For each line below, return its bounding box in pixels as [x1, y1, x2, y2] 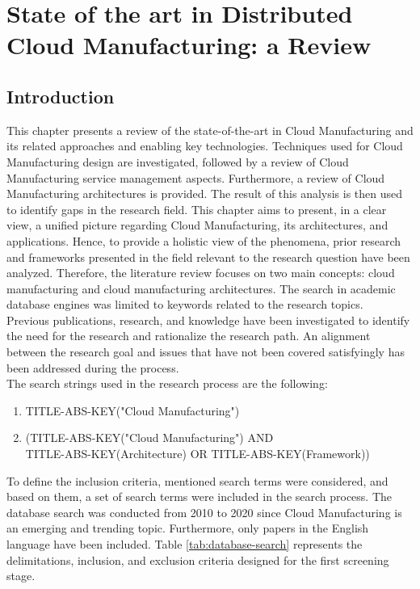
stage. [6, 567, 36, 584]
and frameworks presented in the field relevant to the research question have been [6, 248, 410, 265]
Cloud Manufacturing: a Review [6, 28, 372, 61]
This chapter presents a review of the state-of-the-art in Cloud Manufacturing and [6, 121, 414, 138]
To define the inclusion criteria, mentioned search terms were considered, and [6, 472, 388, 489]
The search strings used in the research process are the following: [6, 375, 328, 392]
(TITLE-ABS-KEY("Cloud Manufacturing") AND [25, 429, 274, 446]
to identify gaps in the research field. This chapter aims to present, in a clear [6, 200, 387, 217]
